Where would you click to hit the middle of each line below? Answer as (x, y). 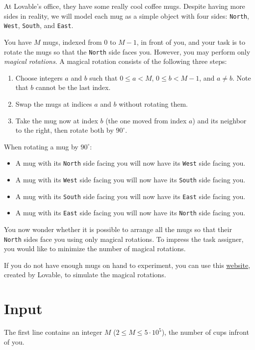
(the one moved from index (146, 120)
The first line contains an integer (53, 332)
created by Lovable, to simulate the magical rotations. (85, 275)
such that (103, 77)
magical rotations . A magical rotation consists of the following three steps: (115, 61)
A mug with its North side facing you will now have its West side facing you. (130, 163)
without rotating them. (153, 103)
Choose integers (39, 77)
